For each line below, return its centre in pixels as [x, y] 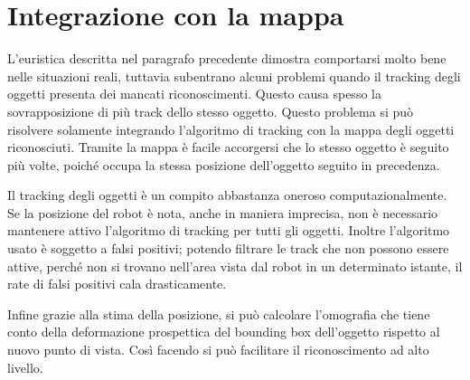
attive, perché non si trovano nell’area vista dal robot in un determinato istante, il [235, 266]
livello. [25, 367]
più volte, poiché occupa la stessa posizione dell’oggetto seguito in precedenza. [224, 164]
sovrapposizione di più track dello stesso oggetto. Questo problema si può [211, 111]
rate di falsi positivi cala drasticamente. [117, 284]
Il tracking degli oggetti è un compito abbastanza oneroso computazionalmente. [227, 195]
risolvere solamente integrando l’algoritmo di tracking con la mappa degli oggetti [231, 129]
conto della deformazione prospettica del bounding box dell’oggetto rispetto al [224, 332]
